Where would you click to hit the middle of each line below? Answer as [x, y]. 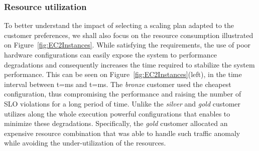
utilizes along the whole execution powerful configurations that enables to [117, 113]
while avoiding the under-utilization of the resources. [85, 143]
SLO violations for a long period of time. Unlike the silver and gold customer [122, 103]
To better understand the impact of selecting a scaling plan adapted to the [119, 25]
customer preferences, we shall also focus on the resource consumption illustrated [129, 35]
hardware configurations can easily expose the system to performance [111, 54]
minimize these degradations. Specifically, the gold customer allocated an [116, 123]
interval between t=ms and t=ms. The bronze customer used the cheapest [118, 84]
